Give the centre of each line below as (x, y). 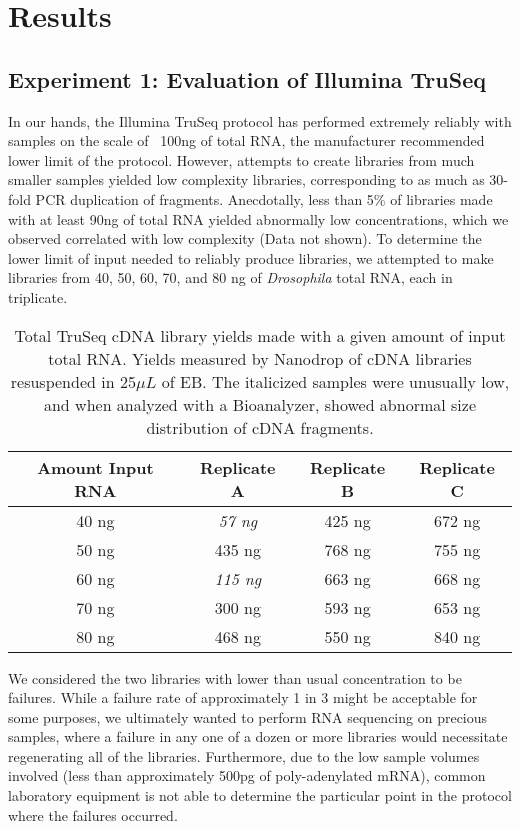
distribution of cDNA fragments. (260, 427)
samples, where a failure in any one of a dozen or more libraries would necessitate (258, 736)
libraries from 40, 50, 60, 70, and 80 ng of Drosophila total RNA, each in (230, 277)
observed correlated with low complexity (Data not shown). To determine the (245, 238)
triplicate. (38, 296)
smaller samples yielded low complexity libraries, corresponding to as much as (246, 179)
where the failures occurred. (93, 814)
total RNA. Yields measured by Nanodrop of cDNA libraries (260, 358)
